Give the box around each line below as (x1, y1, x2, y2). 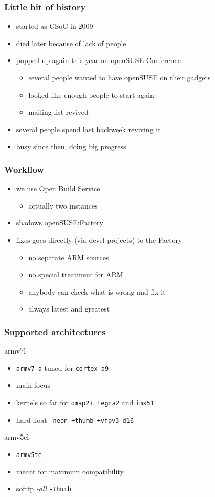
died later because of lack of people (16, 37, 126, 48)
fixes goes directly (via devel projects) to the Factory (16, 234, 182, 245)
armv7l (4, 345, 26, 356)
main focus (16, 380, 50, 390)
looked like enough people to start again (28, 89, 154, 100)
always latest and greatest (28, 303, 110, 314)
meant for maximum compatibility (16, 466, 124, 477)
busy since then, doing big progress (16, 141, 126, 152)
